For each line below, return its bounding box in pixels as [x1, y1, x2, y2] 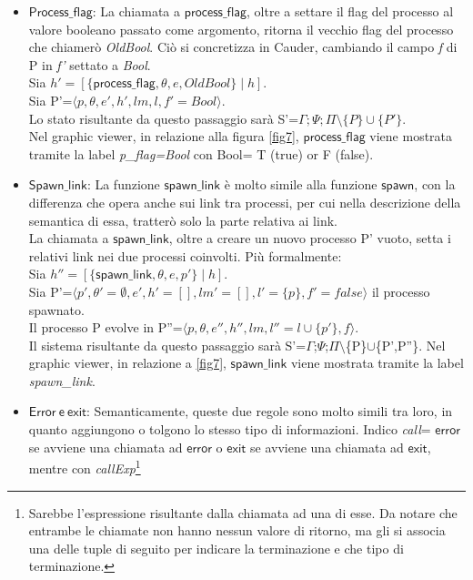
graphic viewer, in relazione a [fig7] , [28, 353, 226, 372]
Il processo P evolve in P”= [28, 318, 183, 337]
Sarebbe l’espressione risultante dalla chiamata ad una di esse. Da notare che [28, 503, 458, 522]
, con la [414, 175, 456, 194]
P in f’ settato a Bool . [28, 55, 151, 74]
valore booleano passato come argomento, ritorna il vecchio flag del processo [28, 19, 454, 38]
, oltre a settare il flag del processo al [247, 2, 454, 20]
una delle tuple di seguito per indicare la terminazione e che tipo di [28, 538, 404, 557]
